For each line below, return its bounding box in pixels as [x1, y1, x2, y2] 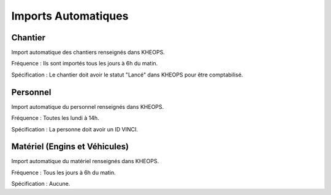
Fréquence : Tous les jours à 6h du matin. [11, 169, 116, 176]
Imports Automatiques [11, 9, 129, 23]
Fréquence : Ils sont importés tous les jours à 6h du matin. [11, 60, 158, 67]
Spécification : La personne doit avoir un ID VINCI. [11, 125, 138, 133]
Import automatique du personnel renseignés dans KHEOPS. [11, 103, 164, 110]
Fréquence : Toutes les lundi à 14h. [11, 114, 99, 122]
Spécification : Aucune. [11, 180, 70, 188]
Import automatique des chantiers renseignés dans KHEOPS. [11, 49, 165, 56]
